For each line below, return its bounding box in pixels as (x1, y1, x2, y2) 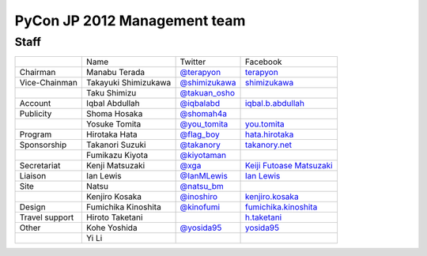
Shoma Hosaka (85, 108, 143, 119)
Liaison (19, 171, 47, 182)
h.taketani (244, 212, 282, 223)
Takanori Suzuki (85, 139, 146, 150)
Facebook (244, 56, 282, 67)
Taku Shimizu (85, 88, 137, 99)
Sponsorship (19, 139, 67, 150)
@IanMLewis (179, 171, 229, 182)
